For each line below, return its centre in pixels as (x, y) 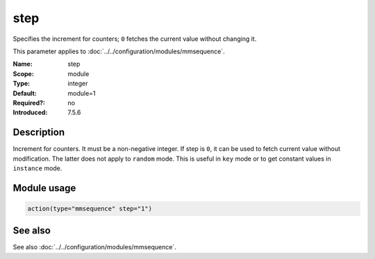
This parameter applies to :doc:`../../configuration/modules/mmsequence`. (119, 51)
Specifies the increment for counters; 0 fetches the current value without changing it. (135, 39)
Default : (25, 93)
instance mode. (37, 168)
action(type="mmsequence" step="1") (90, 208)
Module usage (44, 188)
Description (39, 133)
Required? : (29, 102)
